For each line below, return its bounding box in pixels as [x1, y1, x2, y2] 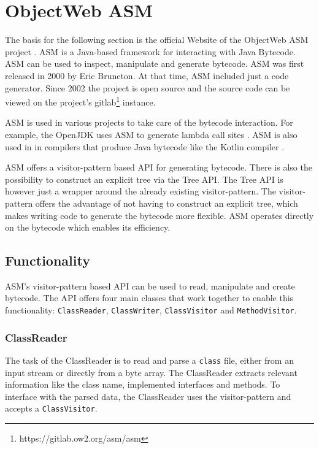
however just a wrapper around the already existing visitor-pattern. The [5, 185, 276, 198]
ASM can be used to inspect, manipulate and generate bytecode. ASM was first [5, 57, 304, 70]
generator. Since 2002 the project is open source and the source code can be [5, 81, 290, 94]
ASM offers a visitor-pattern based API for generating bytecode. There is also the [5, 161, 312, 174]
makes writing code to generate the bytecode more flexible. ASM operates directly [5, 209, 314, 221]
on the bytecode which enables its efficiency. [5, 221, 171, 234]
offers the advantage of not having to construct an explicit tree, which [35, 196, 298, 209]
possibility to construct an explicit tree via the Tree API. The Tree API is [5, 172, 283, 185]
